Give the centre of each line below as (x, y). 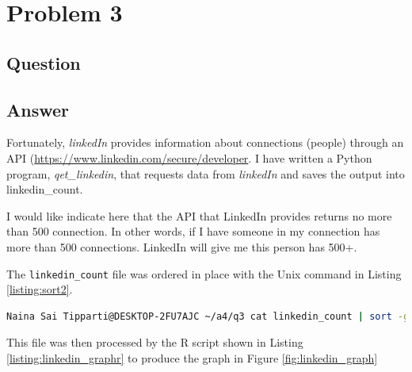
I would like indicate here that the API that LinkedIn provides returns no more (199, 215)
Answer (38, 109)
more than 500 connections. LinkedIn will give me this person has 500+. (182, 246)
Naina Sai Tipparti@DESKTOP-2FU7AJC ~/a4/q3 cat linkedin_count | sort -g (208, 316)
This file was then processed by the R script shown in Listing (155, 342)
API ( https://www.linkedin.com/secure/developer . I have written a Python (189, 157)
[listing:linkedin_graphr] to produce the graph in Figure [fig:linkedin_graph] (192, 357)
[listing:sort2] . (40, 289)
